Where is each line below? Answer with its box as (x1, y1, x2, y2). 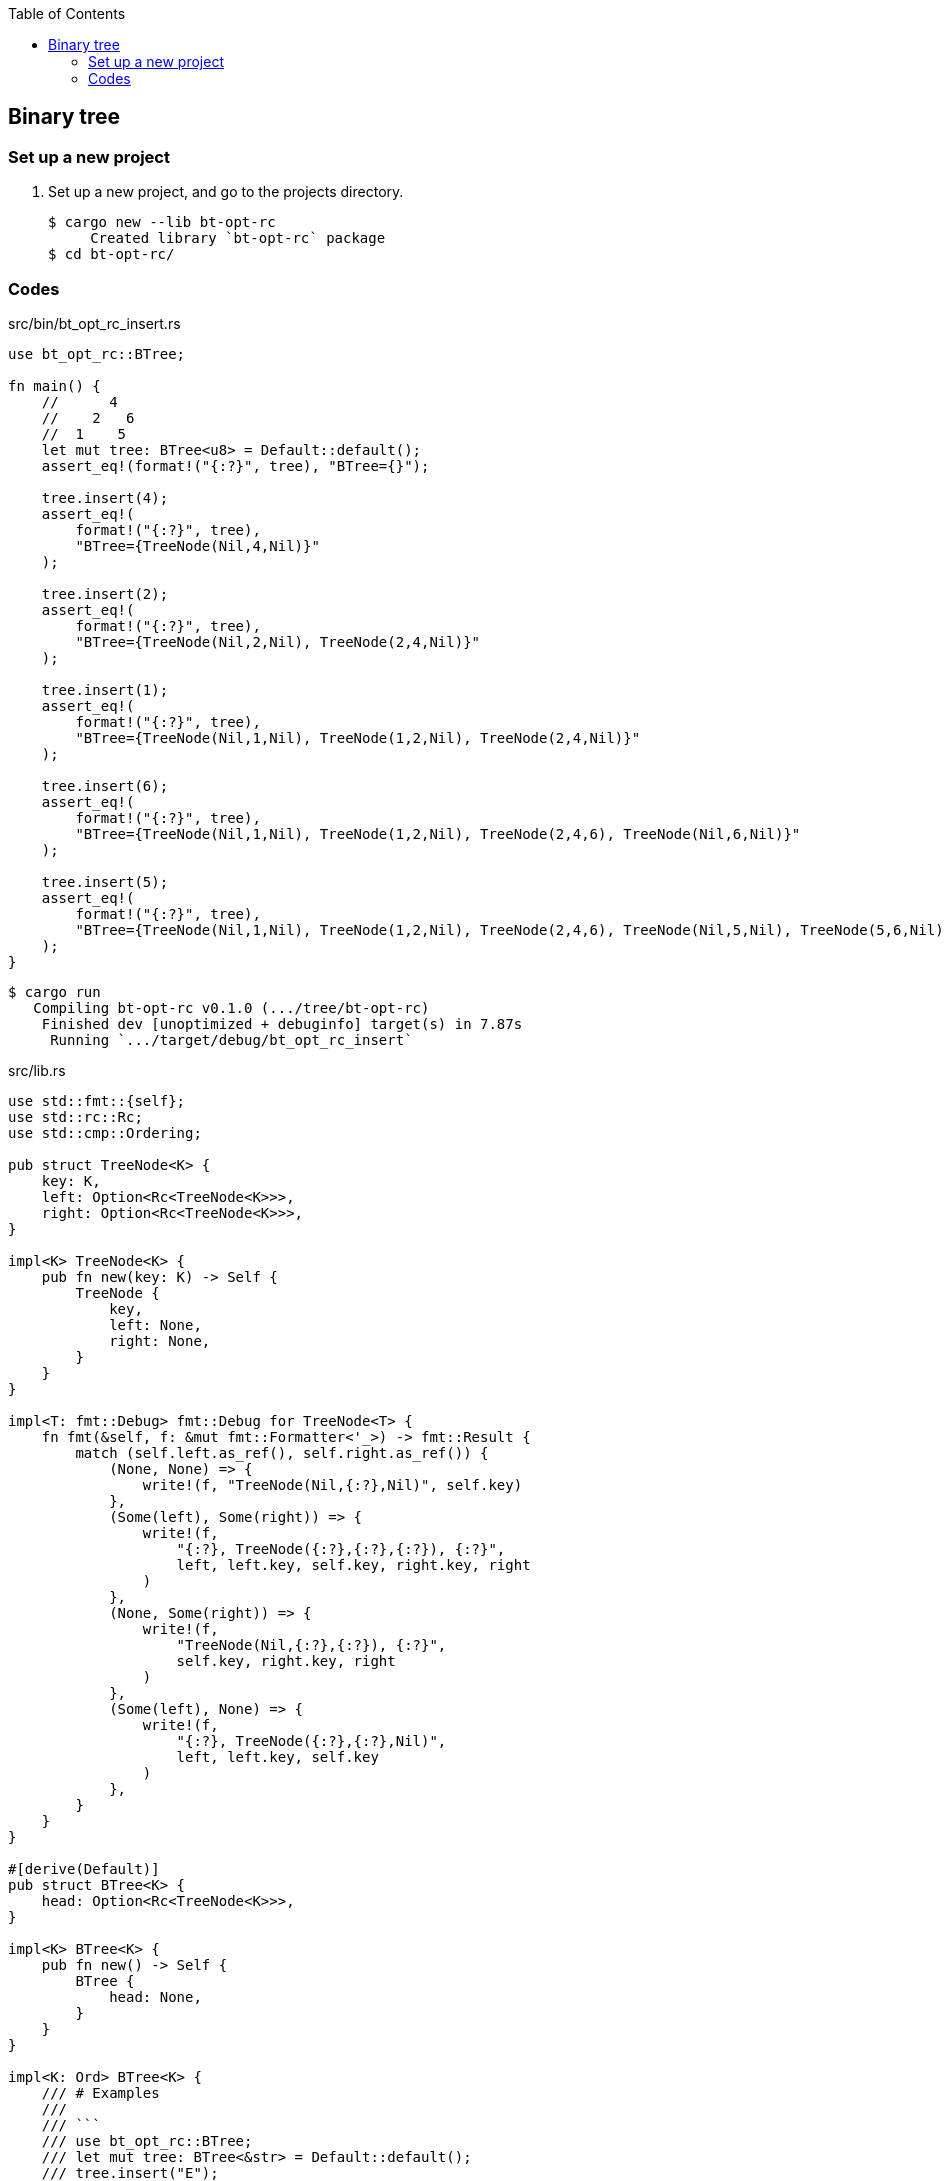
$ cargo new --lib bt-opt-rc (48, 214, 276, 231)
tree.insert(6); (41, 777, 169, 794)
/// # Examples (41, 2084, 160, 2101)
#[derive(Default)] (8, 1860, 160, 1877)
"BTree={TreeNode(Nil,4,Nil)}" (75, 537, 320, 554)
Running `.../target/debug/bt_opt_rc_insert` (50, 1031, 413, 1048)
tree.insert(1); (41, 681, 169, 698)
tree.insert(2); (41, 585, 169, 602)
